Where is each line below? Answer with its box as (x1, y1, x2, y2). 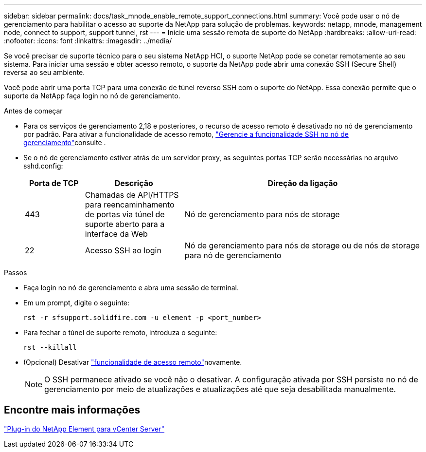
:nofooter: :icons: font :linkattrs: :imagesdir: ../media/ (4, 37, 172, 45)
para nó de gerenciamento (184, 250, 282, 260)
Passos (4, 268, 27, 277)
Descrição (114, 178, 153, 188)
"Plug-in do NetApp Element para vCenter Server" (4, 424, 165, 433)
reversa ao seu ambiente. (4, 68, 85, 76)
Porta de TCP (29, 178, 79, 188)
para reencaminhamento (85, 200, 175, 209)
